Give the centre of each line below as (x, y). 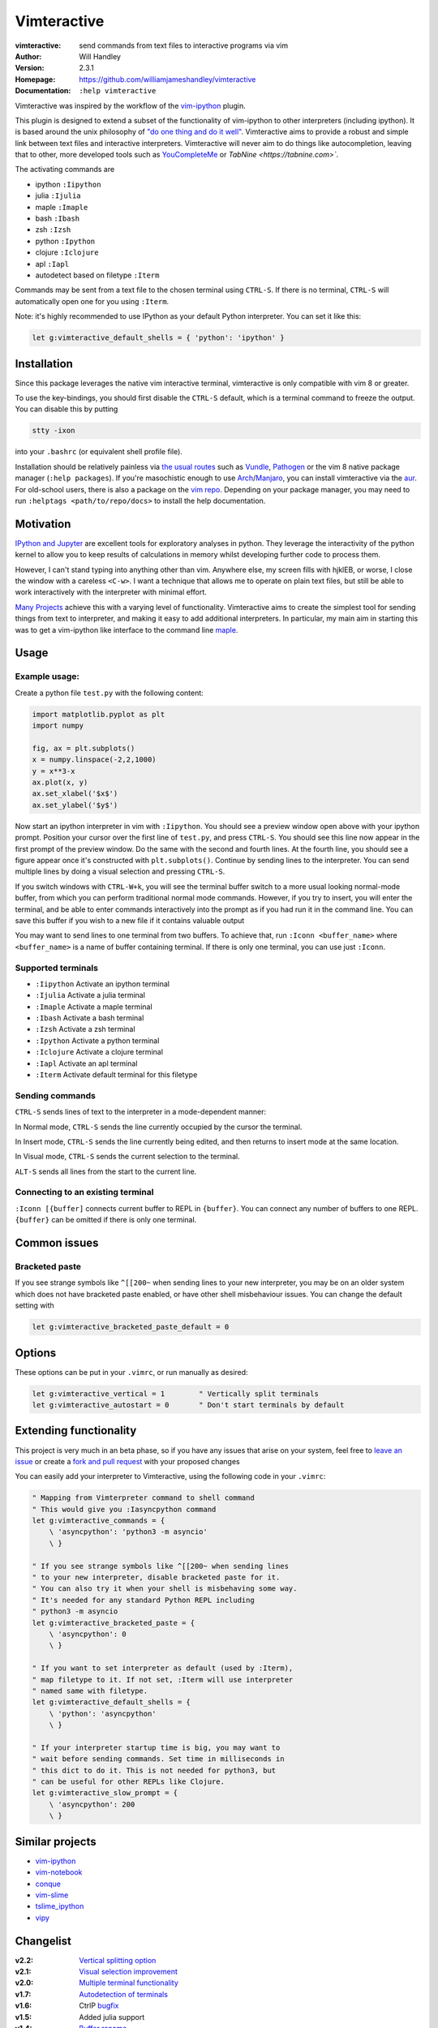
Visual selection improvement (129, 1971)
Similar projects (56, 1841)
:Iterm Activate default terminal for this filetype (116, 1074)
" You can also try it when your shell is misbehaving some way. (165, 1589)
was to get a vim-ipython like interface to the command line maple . (127, 629)
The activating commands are (65, 170)
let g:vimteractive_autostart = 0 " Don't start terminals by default (188, 1405)
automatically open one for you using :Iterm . (92, 301)
